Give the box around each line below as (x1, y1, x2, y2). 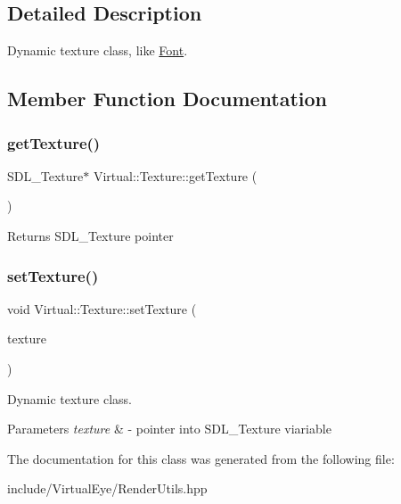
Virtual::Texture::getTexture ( (93, 166, 258, 185)
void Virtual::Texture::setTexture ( (7, 299, 197, 318)
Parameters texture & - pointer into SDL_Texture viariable (7, 419, 331, 438)
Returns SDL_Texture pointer (7, 226, 174, 244)
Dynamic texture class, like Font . (7, 41, 188, 60)
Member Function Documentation (7, 85, 328, 112)
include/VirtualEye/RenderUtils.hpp (7, 479, 208, 498)
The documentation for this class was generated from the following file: (7, 449, 395, 467)
